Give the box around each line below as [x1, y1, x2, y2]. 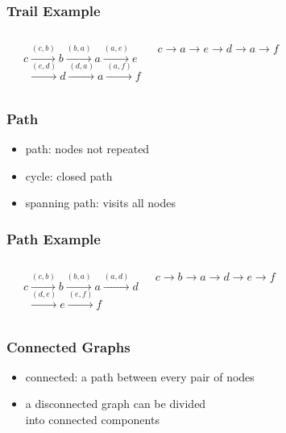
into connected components [25, 411, 160, 428]
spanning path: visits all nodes [25, 194, 176, 211]
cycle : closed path [25, 167, 113, 184]
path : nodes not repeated [25, 140, 150, 157]
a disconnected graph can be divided [25, 395, 206, 412]
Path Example [6, 228, 101, 248]
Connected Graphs [6, 336, 131, 356]
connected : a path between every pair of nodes [25, 368, 255, 385]
